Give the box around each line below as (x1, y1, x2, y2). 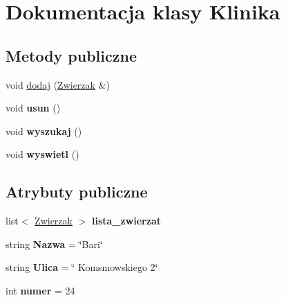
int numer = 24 (6, 283, 75, 297)
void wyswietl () (6, 147, 79, 161)
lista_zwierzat (91, 213, 161, 228)
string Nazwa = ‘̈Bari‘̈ (6, 236, 103, 251)
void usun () (6, 100, 61, 115)
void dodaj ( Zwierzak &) (6, 77, 110, 91)
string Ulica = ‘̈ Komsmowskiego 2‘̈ (6, 260, 158, 274)
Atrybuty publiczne (6, 181, 148, 202)
